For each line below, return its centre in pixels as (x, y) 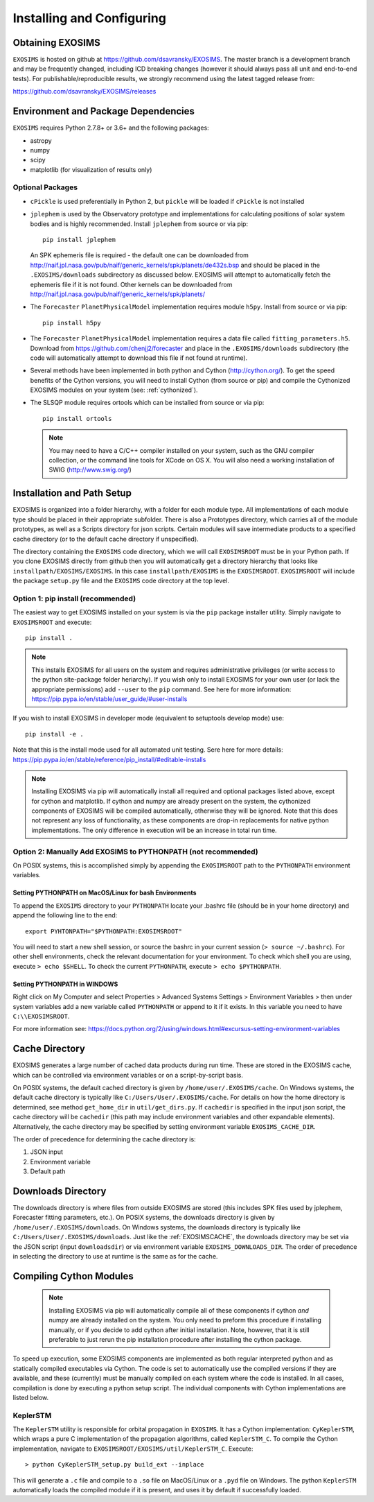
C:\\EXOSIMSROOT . (41, 1016)
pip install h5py (72, 323)
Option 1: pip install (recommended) (74, 598)
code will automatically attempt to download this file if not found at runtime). (139, 358)
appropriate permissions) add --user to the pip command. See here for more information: (161, 689)
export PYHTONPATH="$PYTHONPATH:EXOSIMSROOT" (104, 931)
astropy (41, 140)
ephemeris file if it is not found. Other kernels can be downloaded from (131, 284)
